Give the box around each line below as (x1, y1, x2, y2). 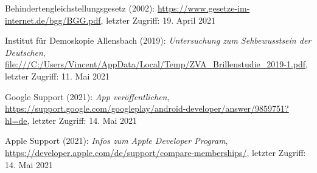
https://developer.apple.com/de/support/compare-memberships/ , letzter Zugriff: (5, 146, 306, 158)
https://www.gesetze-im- (157, 2, 250, 14)
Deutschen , (5, 46, 46, 58)
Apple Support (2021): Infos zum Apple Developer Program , (5, 134, 228, 147)
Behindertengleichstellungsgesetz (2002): (5, 2, 155, 14)
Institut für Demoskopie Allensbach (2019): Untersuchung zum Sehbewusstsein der (5, 34, 312, 47)
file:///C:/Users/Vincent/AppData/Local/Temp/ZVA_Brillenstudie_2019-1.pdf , (5, 58, 308, 70)
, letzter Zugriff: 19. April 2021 (100, 13, 215, 26)
